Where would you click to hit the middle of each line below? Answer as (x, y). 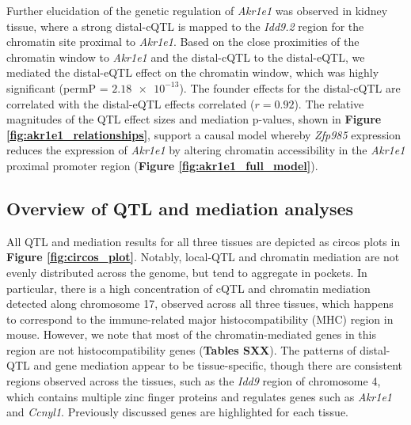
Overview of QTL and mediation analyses (180, 208)
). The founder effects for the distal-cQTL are (290, 87)
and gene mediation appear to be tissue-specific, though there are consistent (218, 365)
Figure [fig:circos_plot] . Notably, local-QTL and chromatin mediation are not (203, 257)
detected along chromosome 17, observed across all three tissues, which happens (200, 304)
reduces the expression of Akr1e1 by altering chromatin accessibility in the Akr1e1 (206, 150)
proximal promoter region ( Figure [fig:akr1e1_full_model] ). (162, 165)
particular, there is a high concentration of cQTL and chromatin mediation (188, 288)
